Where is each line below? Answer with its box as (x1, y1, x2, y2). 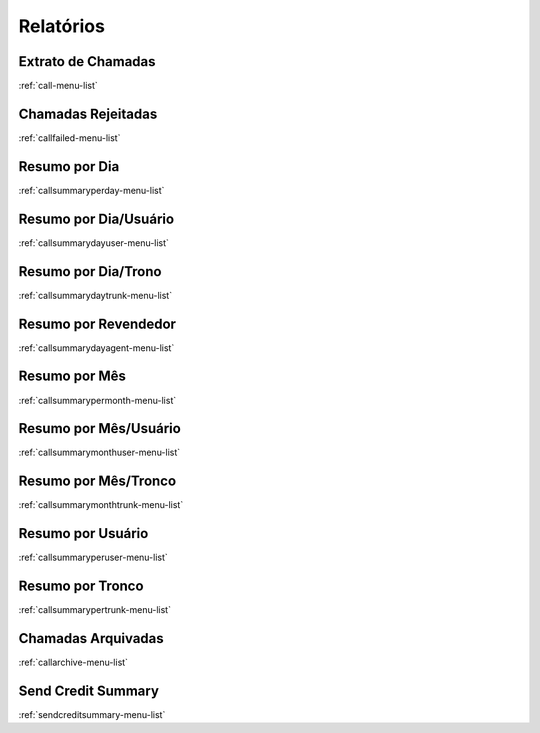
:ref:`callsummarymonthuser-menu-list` (18, 446, 181, 459)
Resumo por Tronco (18, 578, 144, 595)
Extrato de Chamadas (18, 53, 156, 70)
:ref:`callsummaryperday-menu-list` (18, 184, 165, 196)
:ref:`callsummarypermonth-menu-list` (18, 394, 177, 406)
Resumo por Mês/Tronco (18, 473, 177, 490)
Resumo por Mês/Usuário (18, 420, 182, 437)
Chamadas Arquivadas (18, 630, 164, 647)
